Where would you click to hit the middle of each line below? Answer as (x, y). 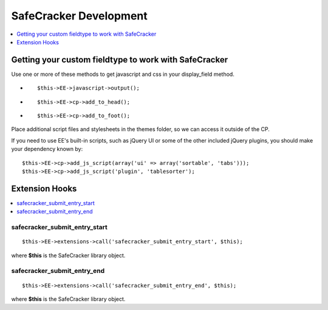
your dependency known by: (47, 149)
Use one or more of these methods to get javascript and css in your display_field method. (123, 74)
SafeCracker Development (80, 16)
